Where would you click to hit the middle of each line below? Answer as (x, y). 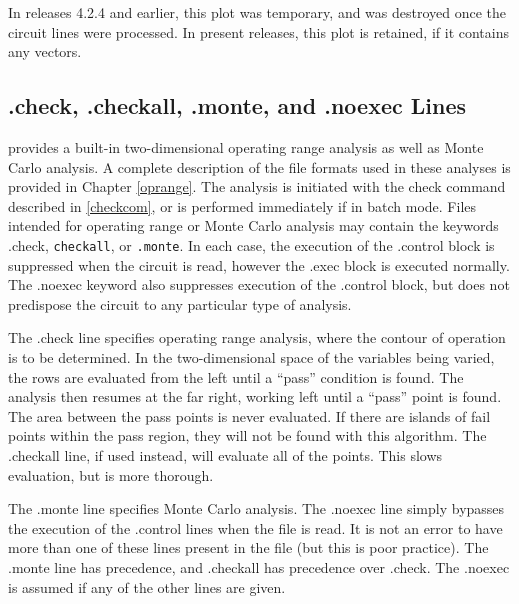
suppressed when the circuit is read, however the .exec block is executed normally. (259, 264)
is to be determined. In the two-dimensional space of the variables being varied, (251, 356)
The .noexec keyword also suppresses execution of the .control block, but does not (259, 284)
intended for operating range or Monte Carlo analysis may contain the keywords (253, 225)
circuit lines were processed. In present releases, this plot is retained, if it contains (258, 31)
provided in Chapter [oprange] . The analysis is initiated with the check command (257, 186)
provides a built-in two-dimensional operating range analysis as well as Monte (246, 146)
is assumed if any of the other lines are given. (147, 586)
